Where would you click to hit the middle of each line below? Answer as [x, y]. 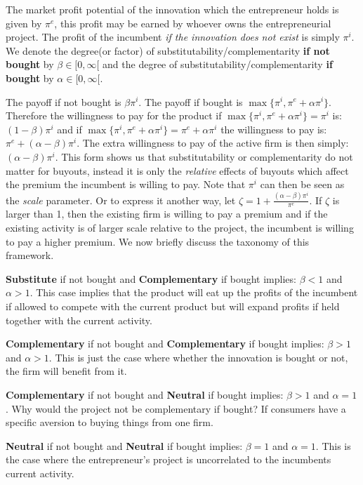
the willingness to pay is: [274, 129]
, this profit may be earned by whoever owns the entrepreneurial [193, 23]
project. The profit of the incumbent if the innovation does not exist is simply [173, 37]
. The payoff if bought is [191, 101]
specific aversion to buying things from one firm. [110, 422]
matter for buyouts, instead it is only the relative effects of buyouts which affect [177, 170]
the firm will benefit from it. [66, 371]
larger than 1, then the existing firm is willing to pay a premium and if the [167, 214]
